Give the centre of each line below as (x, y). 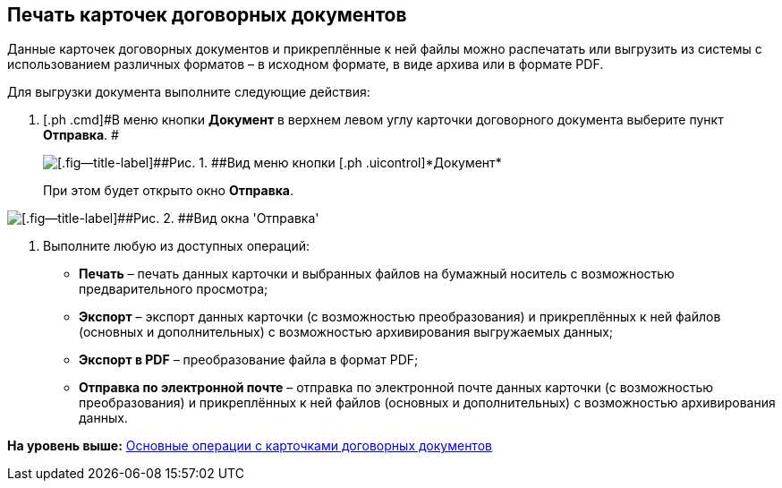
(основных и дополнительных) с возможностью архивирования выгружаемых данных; (346, 332)
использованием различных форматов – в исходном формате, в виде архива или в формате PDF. (306, 64)
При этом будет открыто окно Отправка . (169, 191)
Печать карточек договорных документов (207, 15)
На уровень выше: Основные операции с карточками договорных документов (250, 446)
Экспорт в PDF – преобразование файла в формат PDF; (249, 360)
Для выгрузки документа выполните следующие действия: (189, 92)
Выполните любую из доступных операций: (176, 246)
